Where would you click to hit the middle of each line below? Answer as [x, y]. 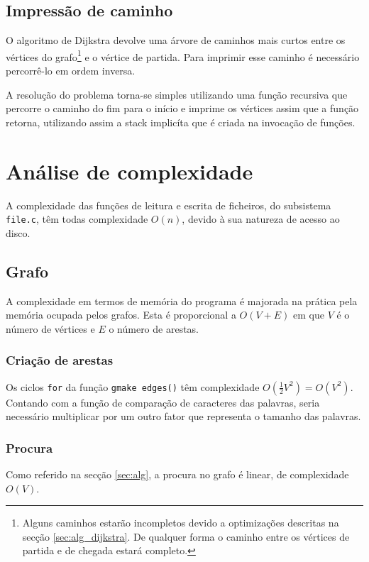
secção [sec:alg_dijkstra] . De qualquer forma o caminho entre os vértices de [186, 536]
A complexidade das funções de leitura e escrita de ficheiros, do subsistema [169, 205]
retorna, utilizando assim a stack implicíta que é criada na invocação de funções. [181, 122]
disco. [18, 232]
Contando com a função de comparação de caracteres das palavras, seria [163, 402]
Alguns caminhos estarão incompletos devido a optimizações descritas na [181, 523]
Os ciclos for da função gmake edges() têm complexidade [133, 386]
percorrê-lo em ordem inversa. [71, 71]
